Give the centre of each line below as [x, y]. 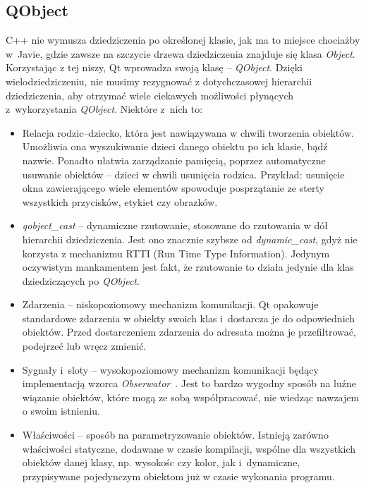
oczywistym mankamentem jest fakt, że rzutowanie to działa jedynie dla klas [188, 267]
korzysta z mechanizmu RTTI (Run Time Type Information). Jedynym [176, 253]
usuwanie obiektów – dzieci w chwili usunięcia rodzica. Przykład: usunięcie [183, 174]
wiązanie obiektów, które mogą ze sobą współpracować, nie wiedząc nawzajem [191, 397]
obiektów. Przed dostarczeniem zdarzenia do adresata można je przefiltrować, [189, 332]
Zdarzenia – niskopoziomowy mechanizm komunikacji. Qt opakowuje [170, 304]
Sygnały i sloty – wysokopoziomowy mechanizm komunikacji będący [170, 369]
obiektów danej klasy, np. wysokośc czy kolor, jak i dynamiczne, [161, 462]
